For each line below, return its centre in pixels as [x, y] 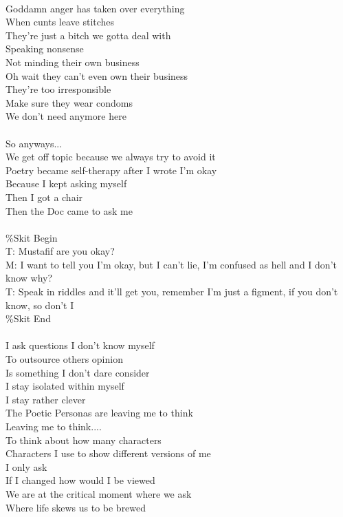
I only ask [26, 466]
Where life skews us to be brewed [76, 507]
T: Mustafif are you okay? [60, 251]
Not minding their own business [73, 62]
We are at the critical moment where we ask [99, 493]
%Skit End [28, 318]
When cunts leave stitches [60, 22]
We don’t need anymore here [66, 116]
